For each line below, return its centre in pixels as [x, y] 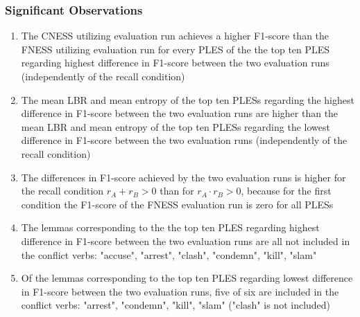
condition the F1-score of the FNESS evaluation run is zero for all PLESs [177, 204]
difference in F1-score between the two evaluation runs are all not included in [186, 241]
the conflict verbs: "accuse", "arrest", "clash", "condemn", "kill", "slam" [169, 254]
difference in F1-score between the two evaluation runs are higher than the [180, 113]
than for [177, 191]
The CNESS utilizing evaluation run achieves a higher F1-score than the [175, 36]
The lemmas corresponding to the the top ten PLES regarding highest [170, 227]
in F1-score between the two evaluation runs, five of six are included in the [180, 291]
